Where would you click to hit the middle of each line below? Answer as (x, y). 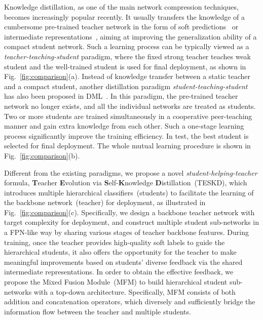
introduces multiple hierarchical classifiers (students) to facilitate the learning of (129, 192)
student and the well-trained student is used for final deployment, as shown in (125, 66)
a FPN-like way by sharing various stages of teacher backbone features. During (126, 232)
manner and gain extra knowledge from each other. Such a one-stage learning (124, 126)
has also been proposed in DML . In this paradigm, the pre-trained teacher (121, 96)
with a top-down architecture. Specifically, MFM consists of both (135, 291)
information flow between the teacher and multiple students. (98, 311)
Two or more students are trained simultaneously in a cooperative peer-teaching (128, 116)
